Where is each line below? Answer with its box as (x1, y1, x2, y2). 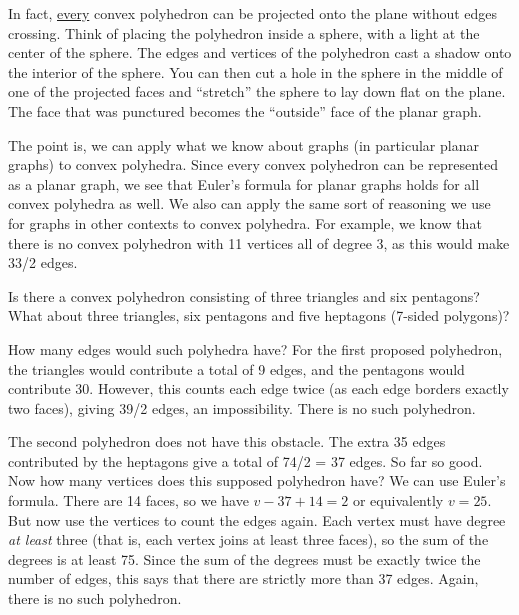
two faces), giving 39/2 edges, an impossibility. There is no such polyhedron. (8, 397, 476, 418)
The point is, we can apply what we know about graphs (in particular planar (8, 134, 479, 155)
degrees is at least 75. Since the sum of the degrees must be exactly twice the (8, 548, 481, 569)
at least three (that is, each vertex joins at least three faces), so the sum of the (8, 529, 489, 550)
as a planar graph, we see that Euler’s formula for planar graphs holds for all (8, 173, 480, 194)
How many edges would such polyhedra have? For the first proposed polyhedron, (8, 338, 503, 359)
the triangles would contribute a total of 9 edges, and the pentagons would (8, 358, 465, 379)
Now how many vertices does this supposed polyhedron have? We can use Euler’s (8, 470, 506, 491)
